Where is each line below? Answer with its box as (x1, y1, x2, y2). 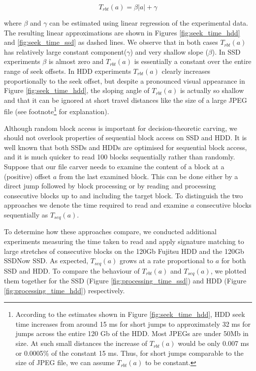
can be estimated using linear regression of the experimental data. (49, 18, 248, 28)
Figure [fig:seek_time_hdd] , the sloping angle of (4, 85, 150, 95)
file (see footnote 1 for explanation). (4, 105, 109, 116)
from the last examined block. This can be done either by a (59, 171, 238, 181)
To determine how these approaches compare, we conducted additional (4, 226, 217, 237)
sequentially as (4, 209, 48, 219)
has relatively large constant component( (4, 46, 127, 57)
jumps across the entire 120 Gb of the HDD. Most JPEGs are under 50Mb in (15, 328, 249, 339)
